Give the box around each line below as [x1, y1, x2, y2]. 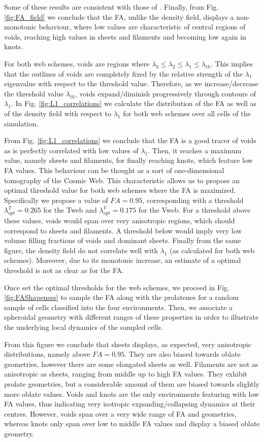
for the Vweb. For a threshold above [138, 205, 251, 215]
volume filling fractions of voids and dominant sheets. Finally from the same [4, 235, 241, 246]
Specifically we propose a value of [4, 194, 108, 205]
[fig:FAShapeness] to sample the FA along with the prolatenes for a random [4, 292, 239, 302]
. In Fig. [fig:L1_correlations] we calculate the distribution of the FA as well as [11, 98, 257, 109]
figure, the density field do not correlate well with [4, 245, 158, 255]
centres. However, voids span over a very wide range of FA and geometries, [4, 408, 237, 419]
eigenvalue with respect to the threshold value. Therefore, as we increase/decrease [4, 78, 258, 89]
